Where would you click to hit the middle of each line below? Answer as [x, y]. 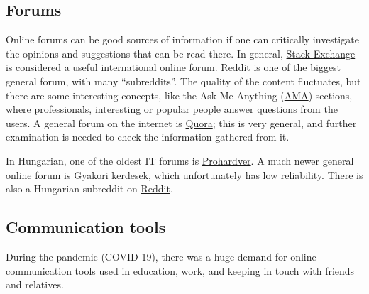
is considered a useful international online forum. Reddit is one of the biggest [174, 67]
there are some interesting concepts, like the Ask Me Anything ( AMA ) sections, [179, 95]
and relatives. [35, 284]
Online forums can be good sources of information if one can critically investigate [182, 39]
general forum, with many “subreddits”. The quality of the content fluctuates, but [183, 81]
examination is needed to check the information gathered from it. [148, 137]
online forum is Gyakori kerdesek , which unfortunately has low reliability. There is [184, 174]
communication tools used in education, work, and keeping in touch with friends [180, 270]
